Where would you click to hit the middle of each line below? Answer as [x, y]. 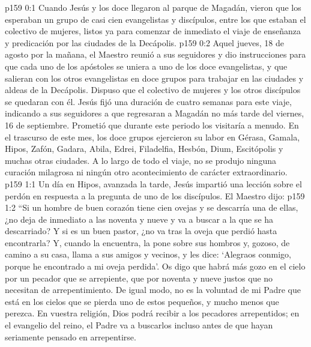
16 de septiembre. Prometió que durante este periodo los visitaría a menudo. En [152, 125]
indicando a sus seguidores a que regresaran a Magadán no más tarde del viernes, [155, 113]
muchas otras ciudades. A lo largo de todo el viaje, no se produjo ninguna [140, 160]
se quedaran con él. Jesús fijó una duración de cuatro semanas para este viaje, [148, 101]
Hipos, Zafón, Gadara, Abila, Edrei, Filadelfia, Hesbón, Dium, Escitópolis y [144, 149]
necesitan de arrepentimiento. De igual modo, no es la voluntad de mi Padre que [153, 290]
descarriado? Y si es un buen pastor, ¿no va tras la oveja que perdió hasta [141, 231]
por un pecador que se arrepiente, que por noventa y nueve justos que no [139, 278]
